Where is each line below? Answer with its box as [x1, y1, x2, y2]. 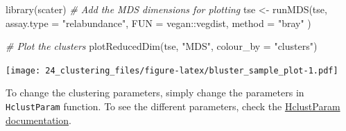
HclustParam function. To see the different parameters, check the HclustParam [6, 99, 340, 114]
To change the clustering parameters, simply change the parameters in [6, 85, 304, 100]
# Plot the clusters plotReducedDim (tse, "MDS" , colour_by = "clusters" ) [6, 39, 318, 53]
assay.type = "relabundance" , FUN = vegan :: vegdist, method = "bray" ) [6, 15, 311, 30]
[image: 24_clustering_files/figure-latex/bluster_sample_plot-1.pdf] [6, 65, 338, 76]
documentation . [6, 112, 71, 127]
